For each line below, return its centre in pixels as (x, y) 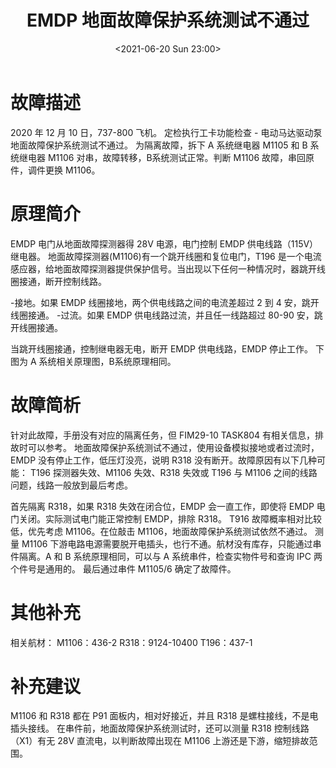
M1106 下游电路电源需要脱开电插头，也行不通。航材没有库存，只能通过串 (171, 543)
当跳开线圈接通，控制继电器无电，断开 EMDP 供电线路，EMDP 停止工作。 (162, 348)
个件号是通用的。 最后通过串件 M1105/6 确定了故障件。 (123, 568)
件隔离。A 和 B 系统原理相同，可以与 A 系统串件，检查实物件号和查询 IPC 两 (166, 556)
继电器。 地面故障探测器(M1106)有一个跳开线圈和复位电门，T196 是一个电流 (166, 256)
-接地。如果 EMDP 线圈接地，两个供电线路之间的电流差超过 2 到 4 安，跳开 (165, 302)
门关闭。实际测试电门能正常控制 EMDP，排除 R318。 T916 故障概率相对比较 (166, 518)
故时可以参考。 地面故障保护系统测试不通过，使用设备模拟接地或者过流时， (165, 447)
